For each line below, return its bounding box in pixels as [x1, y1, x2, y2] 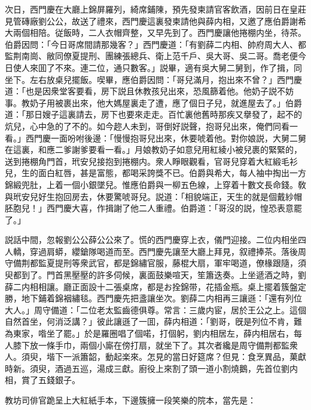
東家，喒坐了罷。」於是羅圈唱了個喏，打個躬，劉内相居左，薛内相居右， [13, 327, 294, 340]
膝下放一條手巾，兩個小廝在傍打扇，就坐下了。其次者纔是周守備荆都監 [13, 338, 289, 351]
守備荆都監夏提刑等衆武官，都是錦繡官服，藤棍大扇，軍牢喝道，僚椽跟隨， [5, 257, 298, 269]
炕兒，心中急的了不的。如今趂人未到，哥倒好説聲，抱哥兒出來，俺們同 [5, 119, 281, 132]
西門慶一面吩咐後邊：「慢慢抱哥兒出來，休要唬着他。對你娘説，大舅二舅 [25, 131, 306, 144]
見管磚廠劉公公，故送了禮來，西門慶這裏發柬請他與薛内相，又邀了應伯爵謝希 [5, 14, 306, 27]
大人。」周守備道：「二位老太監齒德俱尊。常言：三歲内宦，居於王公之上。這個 [5, 303, 306, 316]
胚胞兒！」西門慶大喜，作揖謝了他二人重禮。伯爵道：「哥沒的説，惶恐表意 [5, 202, 294, 214]
